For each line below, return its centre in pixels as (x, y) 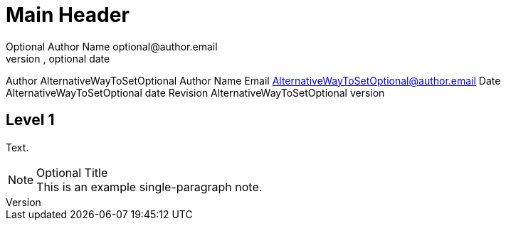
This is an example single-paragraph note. (149, 187)
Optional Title (72, 172)
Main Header (68, 15)
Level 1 (30, 120)
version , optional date (58, 58)
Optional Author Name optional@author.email (112, 46)
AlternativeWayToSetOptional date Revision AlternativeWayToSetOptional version (195, 92)
